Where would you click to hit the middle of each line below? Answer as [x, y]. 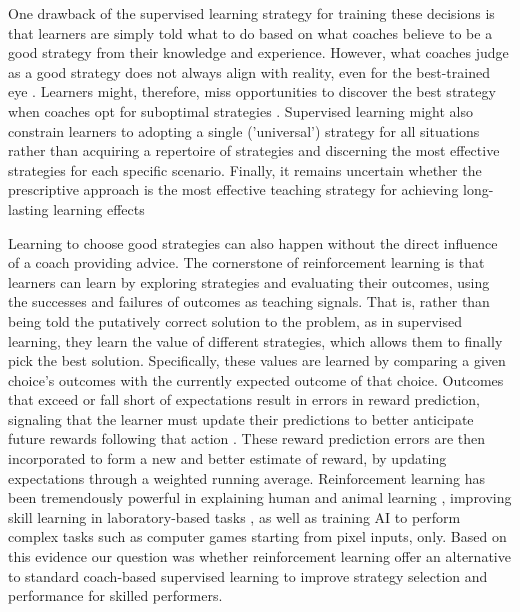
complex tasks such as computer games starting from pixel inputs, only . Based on [257, 536]
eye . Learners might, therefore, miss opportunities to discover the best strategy [252, 91]
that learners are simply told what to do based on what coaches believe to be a [250, 32]
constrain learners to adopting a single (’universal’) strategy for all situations [244, 130]
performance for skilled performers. [115, 595]
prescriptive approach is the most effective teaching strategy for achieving [233, 189]
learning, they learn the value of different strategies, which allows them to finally [255, 340]
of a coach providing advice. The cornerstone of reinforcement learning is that [246, 262]
